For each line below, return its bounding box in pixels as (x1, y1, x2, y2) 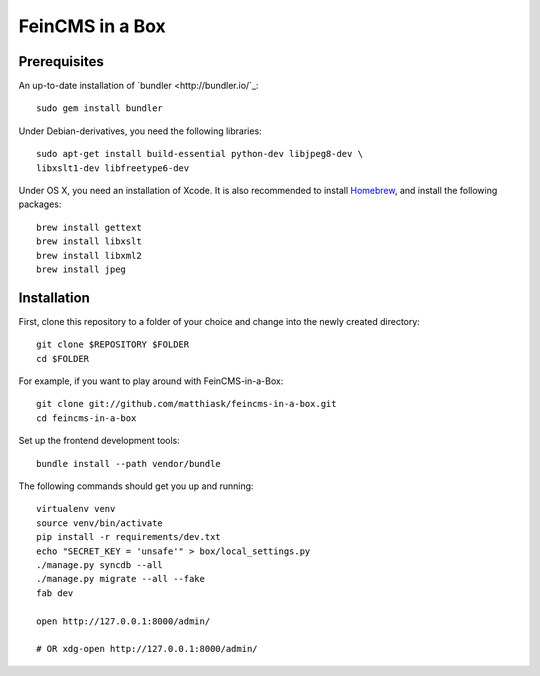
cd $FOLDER (36, 353, 90, 364)
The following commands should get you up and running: (18, 480, 254, 492)
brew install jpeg (36, 263, 127, 275)
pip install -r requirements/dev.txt (36, 531, 222, 543)
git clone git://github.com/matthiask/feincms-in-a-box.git (36, 398, 337, 410)
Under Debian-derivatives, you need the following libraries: (18, 125, 262, 137)
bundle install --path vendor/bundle (36, 458, 222, 469)
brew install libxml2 (36, 250, 142, 261)
